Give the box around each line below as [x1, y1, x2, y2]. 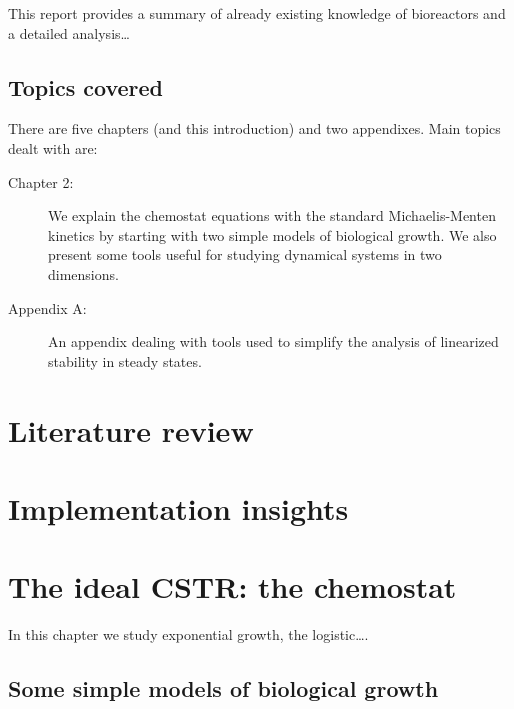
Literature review [8, 409, 254, 450]
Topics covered [8, 71, 164, 102]
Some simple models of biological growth [8, 673, 439, 704]
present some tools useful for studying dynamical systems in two [48, 244, 442, 265]
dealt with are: [8, 137, 98, 158]
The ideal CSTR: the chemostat [8, 566, 457, 607]
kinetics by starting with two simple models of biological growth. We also [48, 224, 497, 245]
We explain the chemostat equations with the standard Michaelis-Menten [48, 205, 496, 226]
